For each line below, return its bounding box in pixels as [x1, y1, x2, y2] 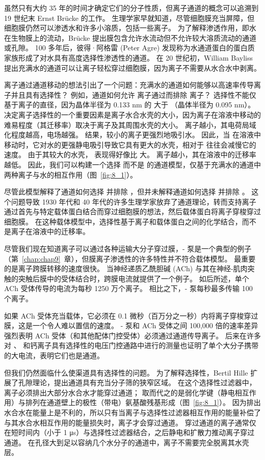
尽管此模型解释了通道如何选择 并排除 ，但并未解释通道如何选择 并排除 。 [4, 186, 249, 197]
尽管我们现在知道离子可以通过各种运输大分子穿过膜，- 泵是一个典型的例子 [4, 243, 252, 254]
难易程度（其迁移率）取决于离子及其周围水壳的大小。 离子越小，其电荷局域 [4, 119, 256, 130]
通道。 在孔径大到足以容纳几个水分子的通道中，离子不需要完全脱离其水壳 [4, 437, 249, 447]
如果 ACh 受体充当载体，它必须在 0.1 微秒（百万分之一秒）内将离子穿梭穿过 [4, 310, 258, 321]
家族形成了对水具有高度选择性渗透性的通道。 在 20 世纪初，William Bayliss [4, 52, 253, 63]
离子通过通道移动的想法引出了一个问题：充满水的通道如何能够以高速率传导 [4, 79, 254, 90]
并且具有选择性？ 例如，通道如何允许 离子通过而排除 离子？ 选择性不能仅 [11, 89, 256, 100]
